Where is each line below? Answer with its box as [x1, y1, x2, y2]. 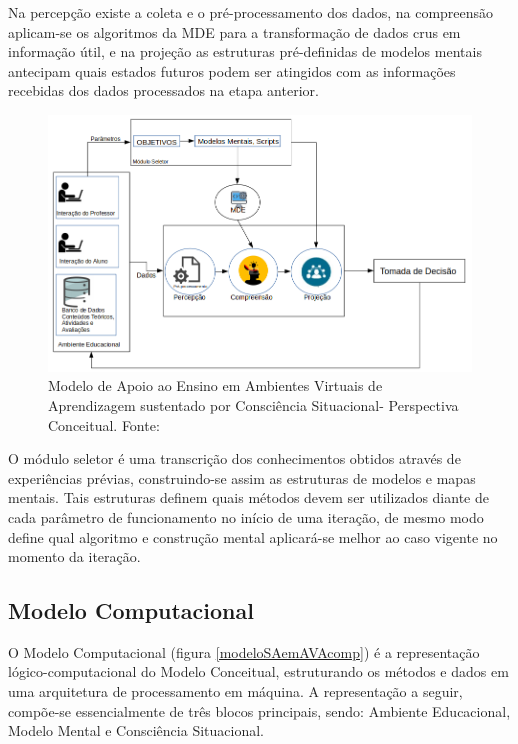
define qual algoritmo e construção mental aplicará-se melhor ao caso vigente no [8, 526, 498, 547]
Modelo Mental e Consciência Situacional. [8, 720, 264, 741]
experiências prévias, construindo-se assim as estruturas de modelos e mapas [8, 467, 476, 488]
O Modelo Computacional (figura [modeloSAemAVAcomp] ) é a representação [8, 641, 480, 662]
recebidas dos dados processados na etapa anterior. [8, 80, 319, 101]
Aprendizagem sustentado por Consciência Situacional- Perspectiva [48, 394, 459, 415]
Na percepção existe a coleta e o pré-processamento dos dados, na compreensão [8, 2, 494, 22]
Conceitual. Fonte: [48, 414, 160, 435]
